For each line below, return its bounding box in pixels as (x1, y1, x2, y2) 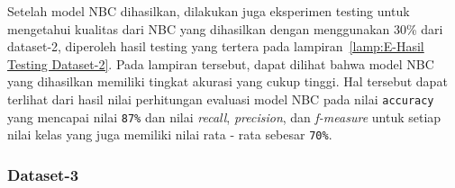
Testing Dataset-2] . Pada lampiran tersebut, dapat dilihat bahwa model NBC (7, 54, 434, 73)
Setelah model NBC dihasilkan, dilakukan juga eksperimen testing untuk (7, 2, 410, 20)
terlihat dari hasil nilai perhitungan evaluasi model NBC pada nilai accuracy (7, 89, 434, 108)
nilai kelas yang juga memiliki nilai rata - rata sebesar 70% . (7, 125, 332, 144)
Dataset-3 (7, 163, 79, 185)
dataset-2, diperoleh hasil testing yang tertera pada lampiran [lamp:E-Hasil (7, 37, 424, 56)
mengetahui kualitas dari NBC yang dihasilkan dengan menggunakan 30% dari (7, 19, 443, 38)
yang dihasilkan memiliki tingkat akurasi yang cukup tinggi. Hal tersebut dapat (7, 72, 448, 91)
